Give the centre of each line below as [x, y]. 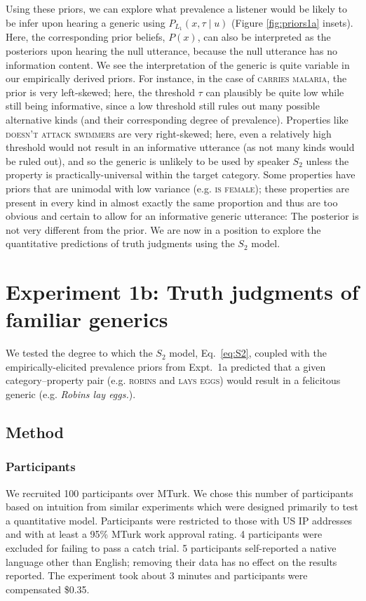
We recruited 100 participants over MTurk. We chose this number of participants [179, 493]
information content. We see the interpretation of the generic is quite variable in [178, 64]
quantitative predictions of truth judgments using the [120, 243]
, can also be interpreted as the [264, 37]
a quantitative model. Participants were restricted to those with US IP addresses [179, 520]
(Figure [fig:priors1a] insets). [292, 22]
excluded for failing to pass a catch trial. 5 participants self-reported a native [171, 548]
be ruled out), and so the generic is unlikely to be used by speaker [148, 160]
